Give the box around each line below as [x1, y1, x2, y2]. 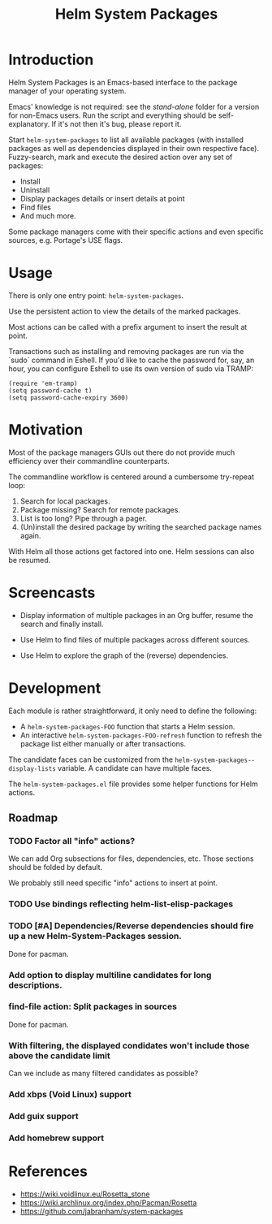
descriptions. [8, 980, 63, 991]
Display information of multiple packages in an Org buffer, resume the [19, 610, 253, 620]
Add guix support [8, 1110, 79, 1122]
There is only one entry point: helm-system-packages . [8, 290, 184, 301]
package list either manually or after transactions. [19, 738, 187, 748]
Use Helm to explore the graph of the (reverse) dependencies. [19, 651, 229, 660]
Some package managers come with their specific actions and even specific [8, 227, 264, 236]
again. [19, 530, 41, 540]
